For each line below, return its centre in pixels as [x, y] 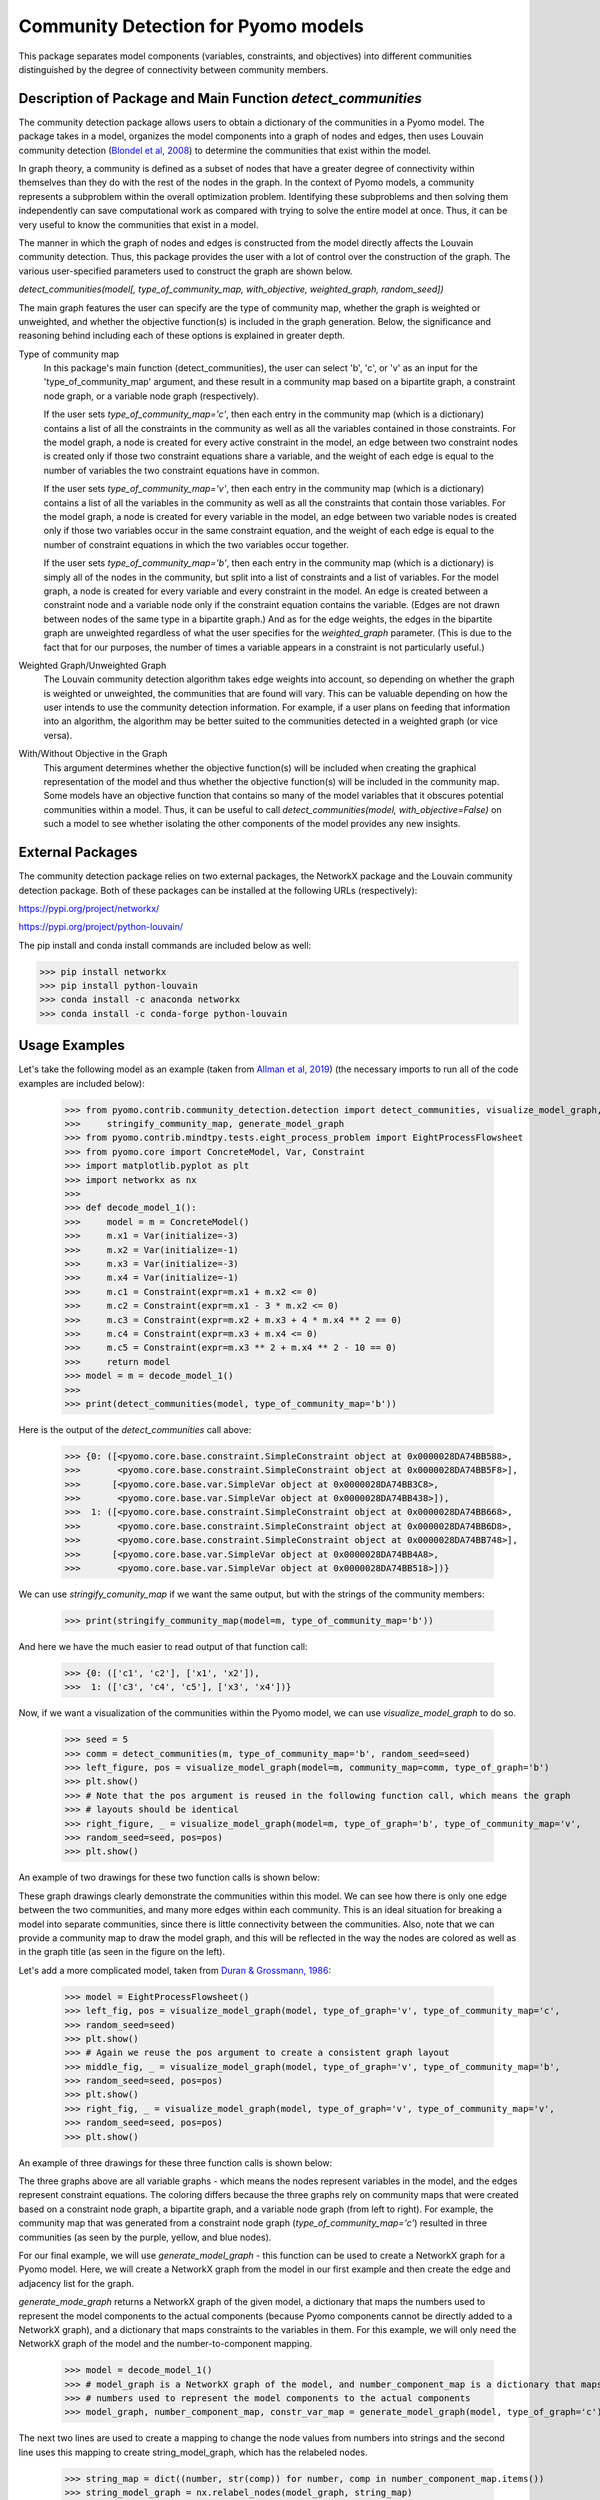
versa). [58, 735]
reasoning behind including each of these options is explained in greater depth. [181, 336]
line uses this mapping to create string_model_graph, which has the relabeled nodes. [193, 2452]
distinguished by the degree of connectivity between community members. [173, 69]
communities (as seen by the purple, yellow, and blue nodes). [145, 2237]
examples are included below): [81, 1083]
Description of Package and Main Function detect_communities [220, 98]
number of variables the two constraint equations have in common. [181, 470]
